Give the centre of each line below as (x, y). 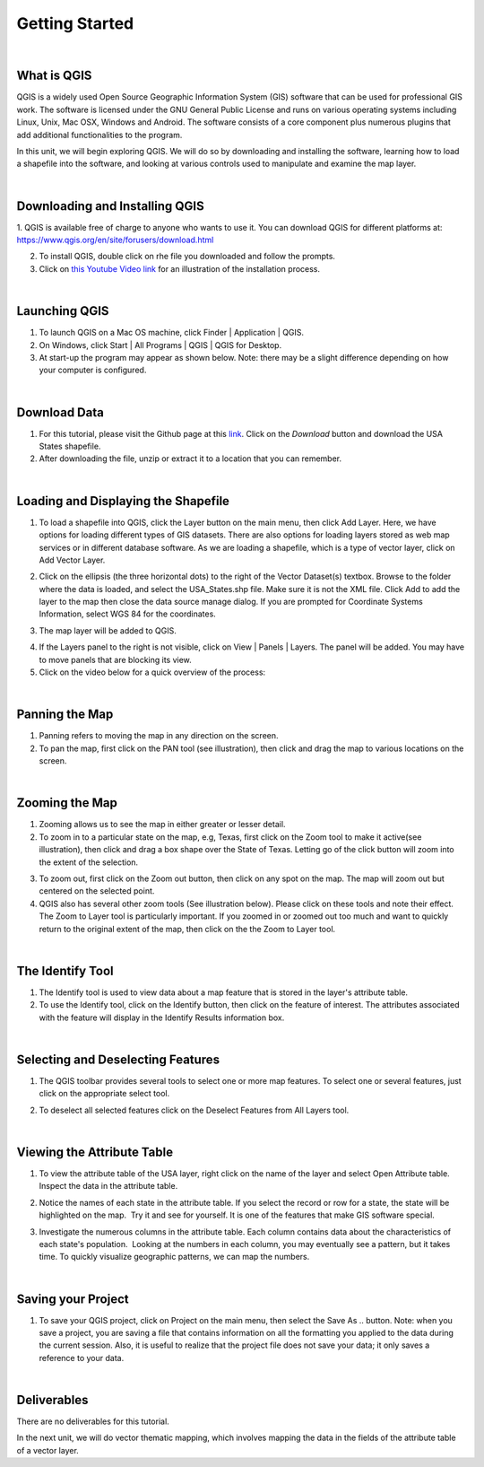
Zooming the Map (67, 803)
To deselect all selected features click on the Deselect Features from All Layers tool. (194, 1110)
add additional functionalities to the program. (99, 135)
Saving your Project (73, 1299)
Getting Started (75, 23)
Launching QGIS (63, 311)
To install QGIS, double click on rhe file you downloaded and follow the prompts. (187, 257)
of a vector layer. (48, 1450)
